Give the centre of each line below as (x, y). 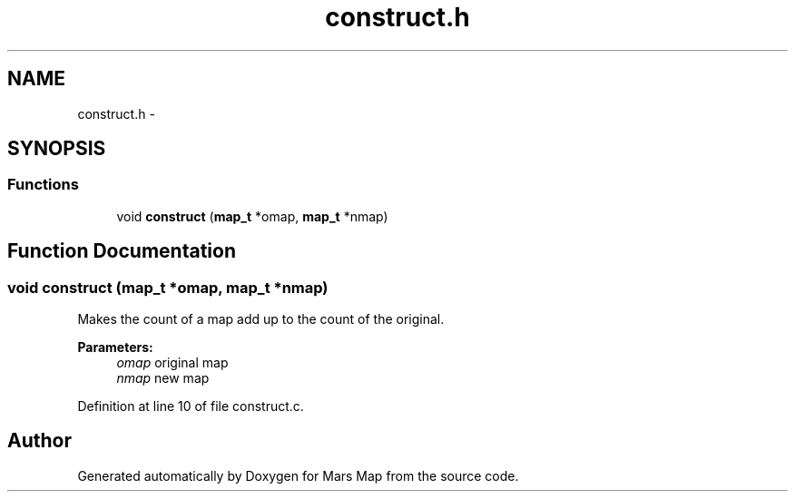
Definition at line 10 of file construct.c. (191, 406)
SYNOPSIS (57, 149)
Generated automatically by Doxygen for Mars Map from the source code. (298, 475)
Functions (43, 185)
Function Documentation (122, 251)
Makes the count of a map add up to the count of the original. (261, 319)
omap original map (172, 363)
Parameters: (115, 347)
